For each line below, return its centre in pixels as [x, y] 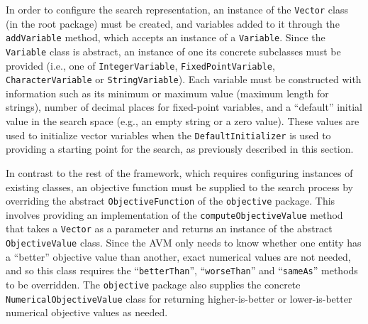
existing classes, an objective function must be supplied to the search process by [179, 187]
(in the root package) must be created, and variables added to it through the [173, 23]
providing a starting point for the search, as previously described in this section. [180, 149]
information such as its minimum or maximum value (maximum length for [167, 93]
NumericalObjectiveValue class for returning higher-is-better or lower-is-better [179, 298]
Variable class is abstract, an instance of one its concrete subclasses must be [173, 51]
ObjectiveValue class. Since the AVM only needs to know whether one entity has [184, 243]
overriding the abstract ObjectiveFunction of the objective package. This [171, 201]
